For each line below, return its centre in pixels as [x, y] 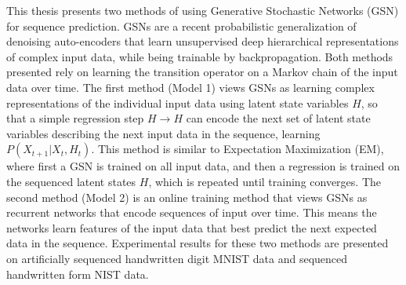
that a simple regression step [75, 118]
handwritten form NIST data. [78, 274]
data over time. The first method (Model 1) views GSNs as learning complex [190, 87]
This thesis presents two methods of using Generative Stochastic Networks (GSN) [203, 10]
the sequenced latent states [71, 181]
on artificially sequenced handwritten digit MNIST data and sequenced [177, 258]
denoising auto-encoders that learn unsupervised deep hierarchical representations [203, 41]
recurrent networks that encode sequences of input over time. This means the [192, 212]
